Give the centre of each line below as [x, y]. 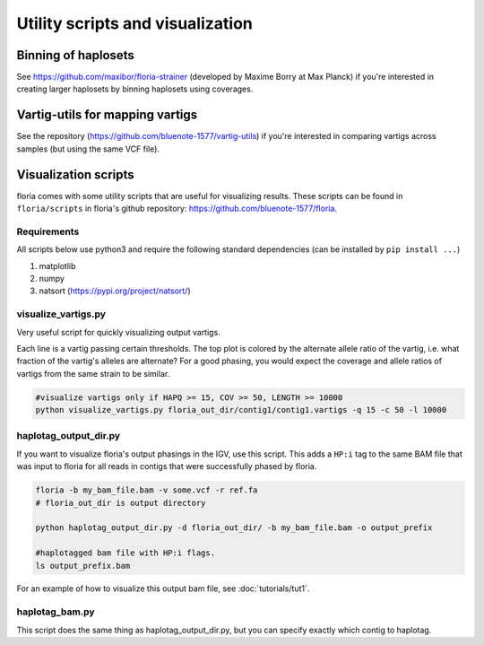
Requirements [48, 231]
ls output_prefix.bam [83, 566]
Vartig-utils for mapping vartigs [107, 115]
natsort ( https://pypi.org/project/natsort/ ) [115, 291]
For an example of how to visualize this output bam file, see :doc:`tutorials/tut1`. [163, 588]
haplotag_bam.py [56, 612]
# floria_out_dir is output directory [121, 503]
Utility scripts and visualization [134, 23]
